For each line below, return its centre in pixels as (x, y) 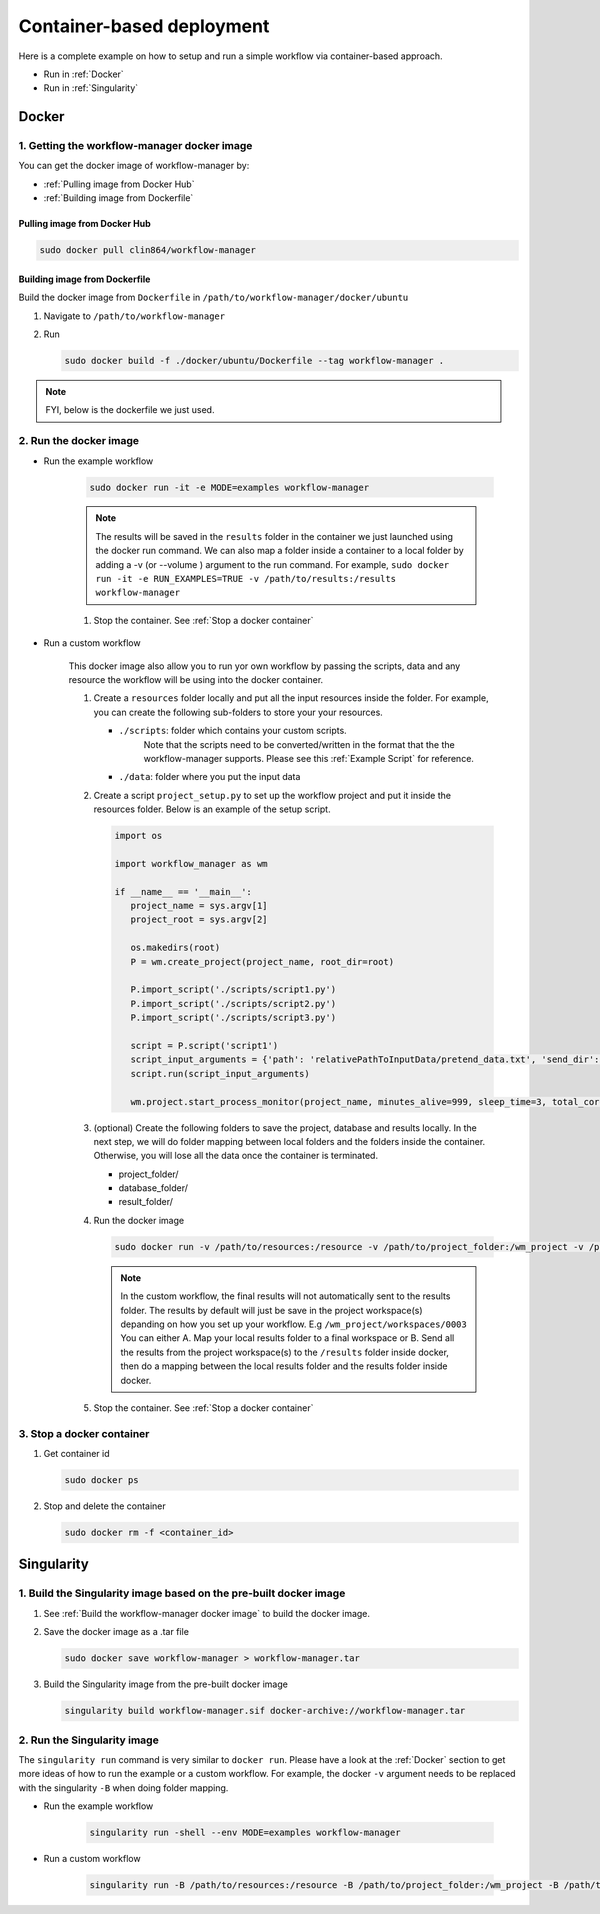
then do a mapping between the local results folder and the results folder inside (284, 1366)
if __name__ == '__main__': (183, 891)
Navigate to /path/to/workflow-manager (134, 316)
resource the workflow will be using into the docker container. (196, 679)
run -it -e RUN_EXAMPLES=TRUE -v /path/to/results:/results (246, 579)
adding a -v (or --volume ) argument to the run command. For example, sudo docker (272, 564)
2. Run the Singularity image (88, 1740)
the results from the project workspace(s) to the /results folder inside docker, (285, 1352)
